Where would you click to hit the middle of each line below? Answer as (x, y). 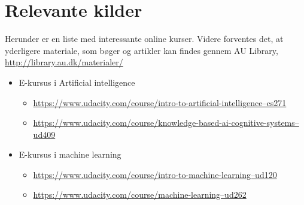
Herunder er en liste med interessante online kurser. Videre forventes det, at (144, 39)
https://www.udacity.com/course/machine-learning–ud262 (140, 195)
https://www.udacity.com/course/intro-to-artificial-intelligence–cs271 (160, 102)
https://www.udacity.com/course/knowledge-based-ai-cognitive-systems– (166, 123)
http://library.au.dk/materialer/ (64, 62)
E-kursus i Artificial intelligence (77, 82)
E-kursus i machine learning (70, 154)
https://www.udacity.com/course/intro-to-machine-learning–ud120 (155, 174)
